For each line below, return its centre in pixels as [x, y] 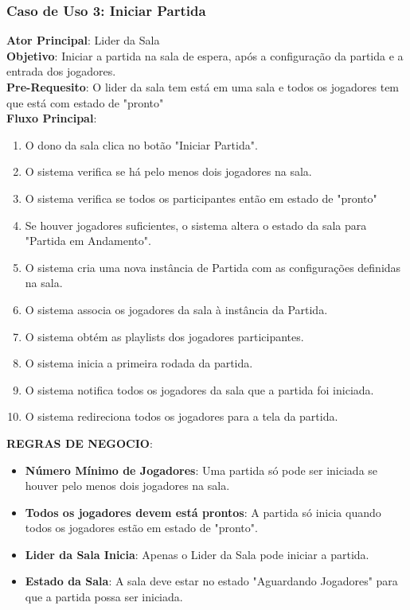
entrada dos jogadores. [61, 71]
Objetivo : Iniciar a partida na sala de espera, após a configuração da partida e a [205, 55]
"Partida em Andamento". [88, 241]
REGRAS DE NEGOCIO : [80, 443]
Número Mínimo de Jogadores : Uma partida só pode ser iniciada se [201, 470]
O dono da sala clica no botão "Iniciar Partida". [141, 144]
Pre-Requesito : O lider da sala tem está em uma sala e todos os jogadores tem [203, 87]
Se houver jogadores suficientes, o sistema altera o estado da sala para [196, 225]
